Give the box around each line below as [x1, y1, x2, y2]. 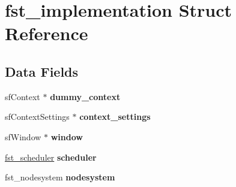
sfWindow [5, 130, 41, 143]
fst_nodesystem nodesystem [5, 171, 115, 183]
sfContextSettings [5, 110, 70, 123]
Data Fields [5, 62, 79, 80]
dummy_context [50, 90, 121, 102]
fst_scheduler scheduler [5, 150, 97, 163]
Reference [5, 21, 88, 46]
